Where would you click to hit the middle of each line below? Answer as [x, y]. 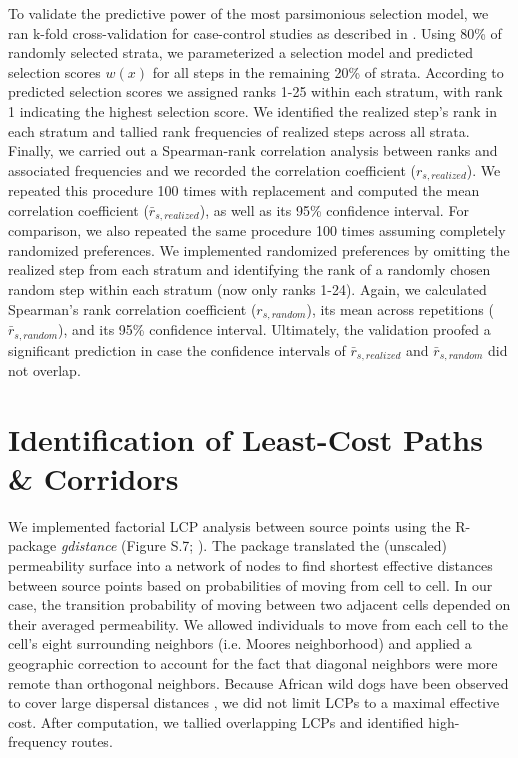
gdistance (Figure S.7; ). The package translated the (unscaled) [253, 545]
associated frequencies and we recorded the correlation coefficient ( [212, 169]
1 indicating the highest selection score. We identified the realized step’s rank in [252, 110]
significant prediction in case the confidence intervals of [177, 349]
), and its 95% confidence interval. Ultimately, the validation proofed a [274, 329]
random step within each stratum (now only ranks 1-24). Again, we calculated [247, 289]
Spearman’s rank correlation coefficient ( [132, 308]
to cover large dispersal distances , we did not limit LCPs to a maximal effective [254, 702]
